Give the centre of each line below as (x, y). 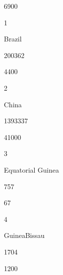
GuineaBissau (24, 235)
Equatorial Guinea (31, 169)
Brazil (13, 39)
